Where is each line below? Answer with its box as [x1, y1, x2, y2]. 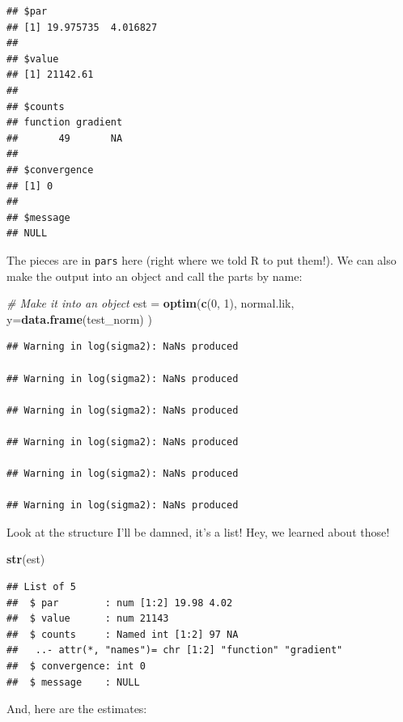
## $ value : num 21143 [6, 613, 169, 625]
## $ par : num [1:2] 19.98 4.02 [6, 597, 233, 609]
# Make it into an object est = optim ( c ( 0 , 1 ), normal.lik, [6, 295, 295, 312]
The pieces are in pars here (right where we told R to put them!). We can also [6, 251, 397, 268]
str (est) [6, 550, 45, 567]
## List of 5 [6, 581, 76, 593]
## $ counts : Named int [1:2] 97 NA [6, 628, 239, 640]
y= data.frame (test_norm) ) [6, 310, 152, 327]
